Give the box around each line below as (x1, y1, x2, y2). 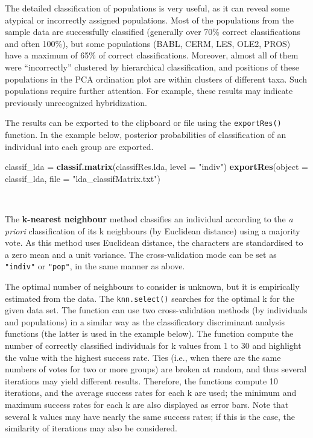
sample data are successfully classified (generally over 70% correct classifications (5, 25, 301, 38)
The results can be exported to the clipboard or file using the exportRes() (5, 116, 282, 129)
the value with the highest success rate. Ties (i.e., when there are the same (5, 351, 281, 363)
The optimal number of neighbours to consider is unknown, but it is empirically (5, 280, 300, 292)
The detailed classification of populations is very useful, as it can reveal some (5, 2, 289, 14)
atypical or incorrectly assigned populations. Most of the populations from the (5, 13, 294, 26)
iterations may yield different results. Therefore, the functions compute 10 (5, 374, 278, 387)
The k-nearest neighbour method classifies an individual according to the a (5, 212, 293, 225)
